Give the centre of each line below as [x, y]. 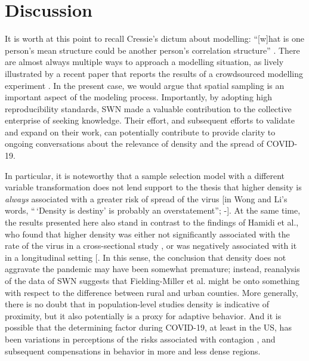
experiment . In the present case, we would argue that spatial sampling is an [145, 85]
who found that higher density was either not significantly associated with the [147, 234]
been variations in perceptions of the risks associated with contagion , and [140, 339]
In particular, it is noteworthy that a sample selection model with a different [145, 175]
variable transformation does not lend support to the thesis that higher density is [153, 187]
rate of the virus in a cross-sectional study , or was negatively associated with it [151, 246]
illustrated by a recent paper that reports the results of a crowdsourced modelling [154, 73]
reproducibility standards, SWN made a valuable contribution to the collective [148, 108]
